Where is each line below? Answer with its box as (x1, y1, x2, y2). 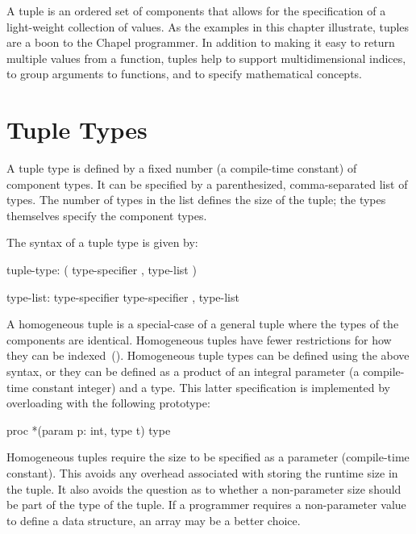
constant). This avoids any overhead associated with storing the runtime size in (6, 465, 398, 481)
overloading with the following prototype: (6, 394, 210, 411)
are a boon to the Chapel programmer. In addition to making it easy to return (6, 34, 395, 51)
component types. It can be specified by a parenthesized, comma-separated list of (6, 175, 408, 192)
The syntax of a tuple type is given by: (6, 234, 198, 251)
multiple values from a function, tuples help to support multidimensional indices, (6, 49, 406, 66)
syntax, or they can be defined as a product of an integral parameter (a (6, 363, 360, 380)
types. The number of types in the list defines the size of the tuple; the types (6, 191, 386, 208)
